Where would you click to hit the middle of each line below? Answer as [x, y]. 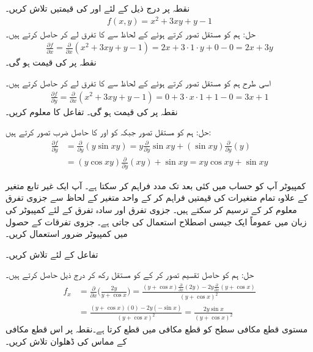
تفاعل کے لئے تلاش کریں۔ [52, 254]
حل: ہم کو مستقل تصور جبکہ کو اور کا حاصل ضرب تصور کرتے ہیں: [109, 132]
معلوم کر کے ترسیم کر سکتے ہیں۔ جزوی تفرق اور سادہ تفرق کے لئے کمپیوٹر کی [151, 209]
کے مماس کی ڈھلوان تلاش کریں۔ [66, 341]
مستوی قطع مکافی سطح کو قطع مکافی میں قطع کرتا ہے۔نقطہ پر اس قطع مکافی [157, 329]
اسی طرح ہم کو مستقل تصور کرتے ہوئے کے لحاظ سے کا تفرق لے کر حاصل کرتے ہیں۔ [138, 82]
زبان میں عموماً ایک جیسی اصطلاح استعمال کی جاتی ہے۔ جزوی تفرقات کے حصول [156, 221]
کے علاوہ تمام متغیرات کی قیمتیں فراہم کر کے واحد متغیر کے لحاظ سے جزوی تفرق [157, 197]
